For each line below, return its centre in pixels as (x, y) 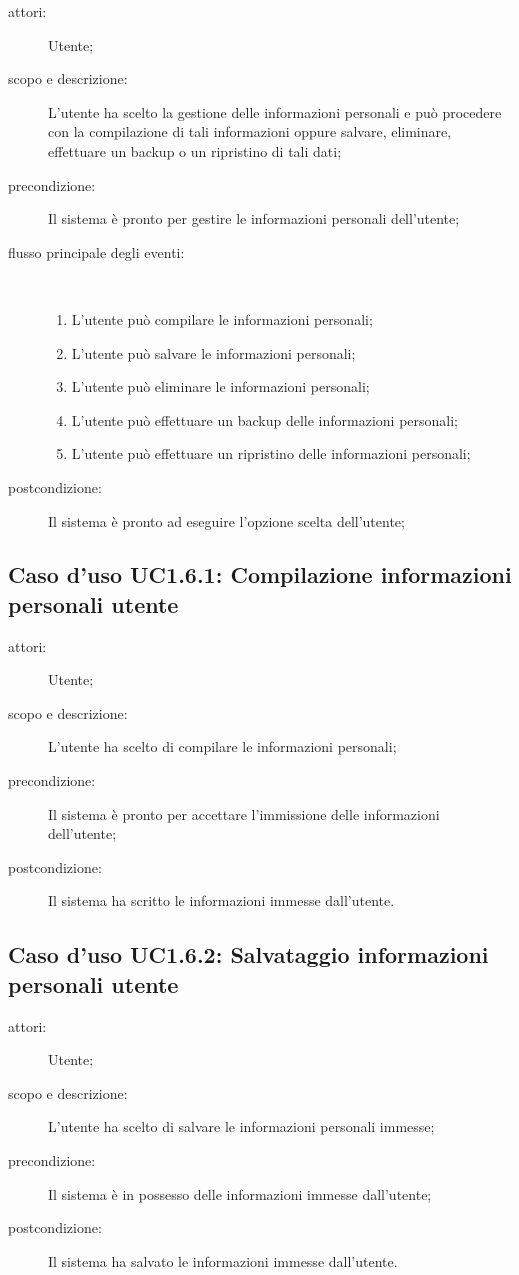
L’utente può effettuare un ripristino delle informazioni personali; (271, 453)
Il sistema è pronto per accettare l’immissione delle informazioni (244, 813)
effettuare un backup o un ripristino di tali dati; (195, 150)
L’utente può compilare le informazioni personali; (222, 318)
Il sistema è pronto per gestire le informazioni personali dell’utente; (254, 218)
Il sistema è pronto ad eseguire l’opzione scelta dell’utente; (226, 520)
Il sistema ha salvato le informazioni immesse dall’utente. (223, 1260)
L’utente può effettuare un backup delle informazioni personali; (264, 419)
